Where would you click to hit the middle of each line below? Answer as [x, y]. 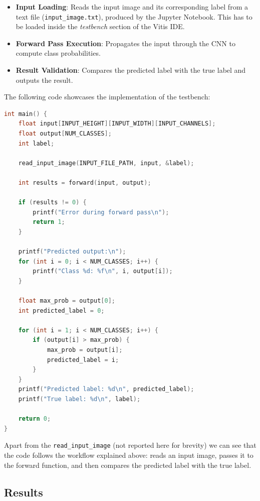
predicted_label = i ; [83, 360]
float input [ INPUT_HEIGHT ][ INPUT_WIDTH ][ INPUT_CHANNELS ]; [117, 124]
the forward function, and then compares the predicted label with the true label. [128, 465]
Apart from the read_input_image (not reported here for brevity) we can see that [130, 445]
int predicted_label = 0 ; [61, 310]
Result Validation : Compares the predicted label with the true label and [131, 70]
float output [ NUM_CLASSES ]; [65, 134]
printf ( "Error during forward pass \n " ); [101, 212]
